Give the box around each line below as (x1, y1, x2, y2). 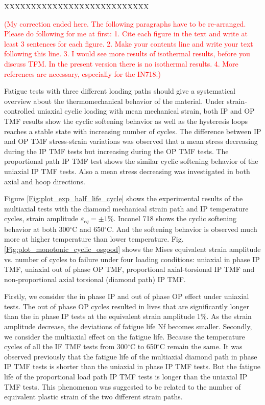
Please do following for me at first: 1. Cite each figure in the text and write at (4, 28, 248, 39)
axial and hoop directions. (4, 176, 85, 186)
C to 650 (130, 341, 157, 352)
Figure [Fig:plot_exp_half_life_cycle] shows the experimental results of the (4, 193, 243, 204)
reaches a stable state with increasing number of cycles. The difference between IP (4, 125, 261, 136)
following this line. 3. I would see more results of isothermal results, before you (4, 48, 250, 59)
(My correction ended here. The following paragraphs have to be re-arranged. (4, 18, 246, 29)
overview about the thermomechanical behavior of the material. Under (4, 95, 225, 106)
